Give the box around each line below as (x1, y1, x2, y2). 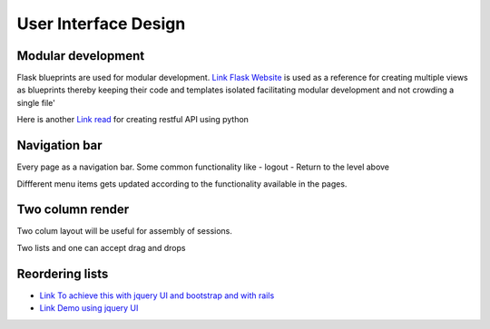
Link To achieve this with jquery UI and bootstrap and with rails (39, 290, 275, 301)
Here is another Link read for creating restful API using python (16, 114, 250, 125)
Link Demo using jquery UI (39, 303, 139, 314)
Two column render (16, 202, 130, 218)
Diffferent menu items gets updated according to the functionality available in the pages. (16, 178, 348, 189)
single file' (16, 97, 56, 108)
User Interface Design (16, 14, 186, 34)
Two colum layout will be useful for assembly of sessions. (16, 226, 233, 237)
